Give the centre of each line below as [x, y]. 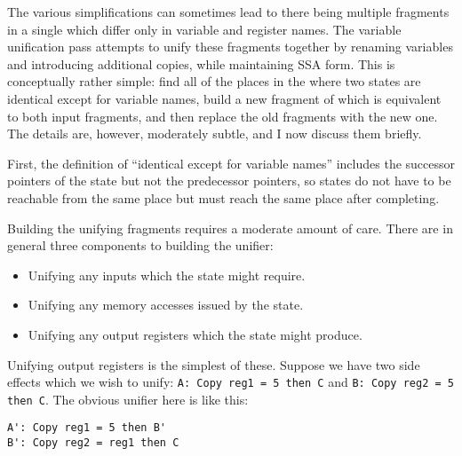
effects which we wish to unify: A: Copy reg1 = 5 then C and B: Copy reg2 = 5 [231, 382]
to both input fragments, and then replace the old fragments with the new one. [223, 116]
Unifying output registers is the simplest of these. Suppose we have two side [214, 364]
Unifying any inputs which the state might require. [167, 275]
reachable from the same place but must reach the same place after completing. [223, 197]
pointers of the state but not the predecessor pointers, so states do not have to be [229, 181]
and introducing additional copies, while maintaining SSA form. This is [201, 63]
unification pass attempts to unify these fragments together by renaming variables [230, 47]
